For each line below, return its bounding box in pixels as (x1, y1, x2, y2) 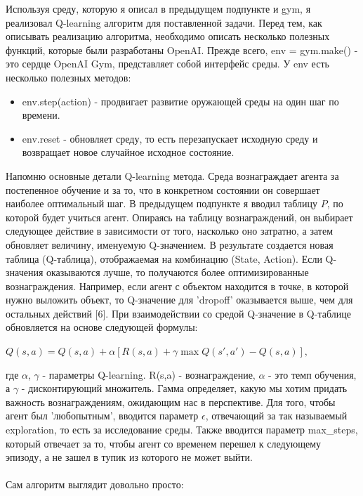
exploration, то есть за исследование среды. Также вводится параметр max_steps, (6, 422, 358, 437)
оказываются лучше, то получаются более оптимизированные (46, 265, 309, 280)
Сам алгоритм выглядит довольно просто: (6, 477, 184, 492)
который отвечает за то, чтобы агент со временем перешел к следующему (6, 436, 321, 450)
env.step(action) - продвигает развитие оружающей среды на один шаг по (22, 93, 339, 108)
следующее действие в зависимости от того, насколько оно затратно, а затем (6, 223, 334, 238)
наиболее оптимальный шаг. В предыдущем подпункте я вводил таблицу (6, 196, 317, 211)
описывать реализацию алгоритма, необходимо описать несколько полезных (6, 29, 330, 44)
